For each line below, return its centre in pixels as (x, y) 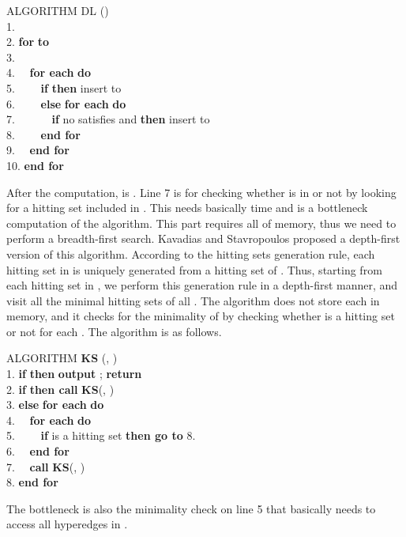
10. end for (35, 165)
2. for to (28, 42)
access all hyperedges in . (67, 524)
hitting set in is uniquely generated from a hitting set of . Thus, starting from (194, 269)
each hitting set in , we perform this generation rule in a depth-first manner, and (202, 285)
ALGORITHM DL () (58, 10)
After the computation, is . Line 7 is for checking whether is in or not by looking (201, 192)
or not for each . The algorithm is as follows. (114, 331)
